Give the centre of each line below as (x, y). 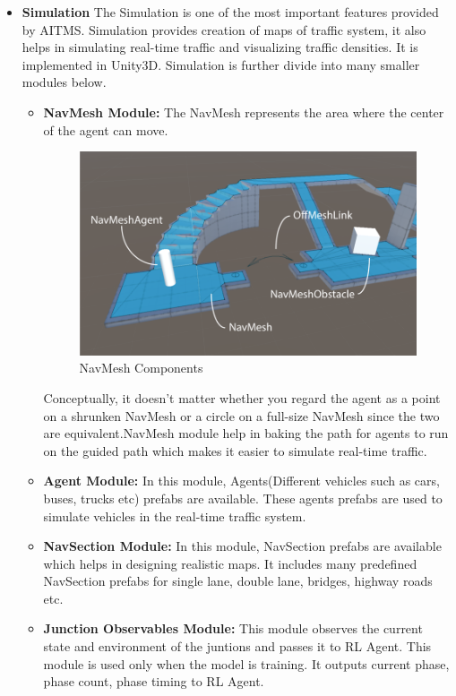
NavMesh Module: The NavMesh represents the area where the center (244, 112)
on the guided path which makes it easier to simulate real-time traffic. (235, 450)
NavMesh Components (141, 368)
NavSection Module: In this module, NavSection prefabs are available (242, 546)
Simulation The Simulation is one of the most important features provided (230, 12)
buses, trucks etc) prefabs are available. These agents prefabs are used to (243, 498)
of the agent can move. (106, 129)
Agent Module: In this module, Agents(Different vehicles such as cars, (241, 481)
